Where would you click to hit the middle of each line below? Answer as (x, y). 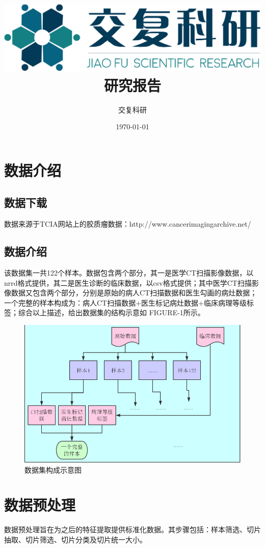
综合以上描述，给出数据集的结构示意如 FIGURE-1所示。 (111, 312)
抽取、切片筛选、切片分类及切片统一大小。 (75, 539)
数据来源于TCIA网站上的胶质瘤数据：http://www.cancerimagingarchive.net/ (128, 224)
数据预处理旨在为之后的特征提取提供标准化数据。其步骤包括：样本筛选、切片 (132, 529)
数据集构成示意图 (53, 470)
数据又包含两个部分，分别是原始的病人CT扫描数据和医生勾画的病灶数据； (134, 293)
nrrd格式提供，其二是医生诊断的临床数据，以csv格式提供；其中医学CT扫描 (128, 282)
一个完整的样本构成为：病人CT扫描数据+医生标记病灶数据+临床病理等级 (125, 302)
